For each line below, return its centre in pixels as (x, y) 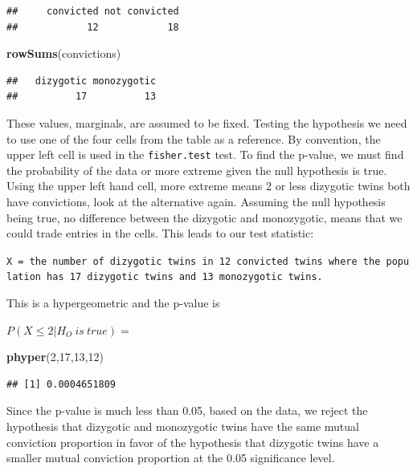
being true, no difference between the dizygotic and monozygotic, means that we (204, 217)
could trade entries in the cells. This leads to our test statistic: (160, 233)
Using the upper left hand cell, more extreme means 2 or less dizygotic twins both (208, 186)
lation (24, 277)
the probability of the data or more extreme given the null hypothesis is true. (197, 170)
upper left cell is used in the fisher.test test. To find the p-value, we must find (205, 154)
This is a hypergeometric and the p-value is (113, 303)
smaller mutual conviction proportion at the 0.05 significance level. (171, 458)
